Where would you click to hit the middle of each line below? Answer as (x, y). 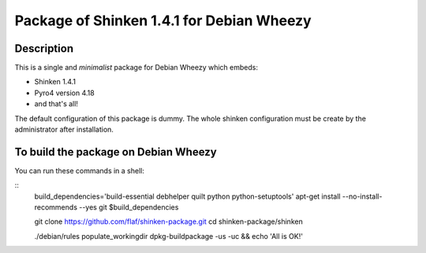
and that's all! (56, 104)
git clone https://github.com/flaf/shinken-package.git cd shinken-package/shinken (168, 221)
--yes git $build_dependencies (129, 207)
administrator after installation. (64, 129)
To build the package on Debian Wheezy (116, 152)
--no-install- (362, 196)
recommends (56, 207)
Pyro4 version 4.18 (64, 93)
